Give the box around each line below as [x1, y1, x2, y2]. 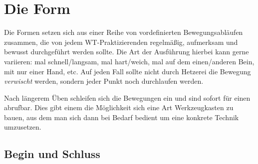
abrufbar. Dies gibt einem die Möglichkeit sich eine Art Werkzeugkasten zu [4, 102, 234, 113]
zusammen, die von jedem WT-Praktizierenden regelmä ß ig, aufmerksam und [4, 36, 238, 47]
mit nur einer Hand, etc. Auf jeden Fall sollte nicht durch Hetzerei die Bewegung [4, 66, 251, 76]
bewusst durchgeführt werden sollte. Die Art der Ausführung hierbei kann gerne [4, 46, 249, 57]
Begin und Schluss [4, 146, 100, 162]
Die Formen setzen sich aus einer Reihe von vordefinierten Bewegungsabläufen [4, 27, 243, 37]
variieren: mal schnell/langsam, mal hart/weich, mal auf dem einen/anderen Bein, [4, 56, 255, 66]
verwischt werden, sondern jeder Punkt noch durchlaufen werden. [4, 76, 204, 86]
